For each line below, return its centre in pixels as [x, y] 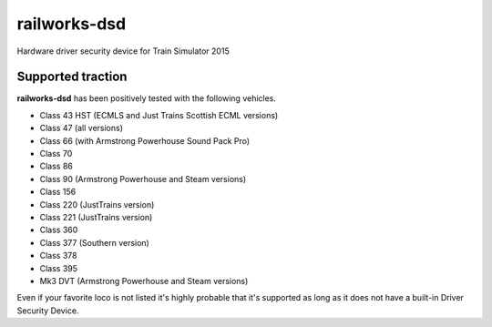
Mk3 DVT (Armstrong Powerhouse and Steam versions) [144, 281]
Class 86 [56, 166]
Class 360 [59, 230]
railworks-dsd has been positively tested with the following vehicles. [147, 98]
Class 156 [58, 192]
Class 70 [56, 154]
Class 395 [58, 268]
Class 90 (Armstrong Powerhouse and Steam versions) [143, 179]
